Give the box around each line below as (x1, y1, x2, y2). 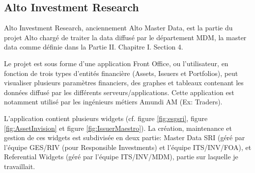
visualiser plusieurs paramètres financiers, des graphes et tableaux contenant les (4, 77, 244, 88)
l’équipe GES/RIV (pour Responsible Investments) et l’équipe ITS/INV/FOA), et (4, 142, 252, 152)
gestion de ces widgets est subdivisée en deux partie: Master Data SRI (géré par (4, 132, 245, 143)
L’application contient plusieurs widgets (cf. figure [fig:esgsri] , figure (4, 113, 208, 123)
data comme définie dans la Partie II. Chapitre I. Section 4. (4, 42, 183, 52)
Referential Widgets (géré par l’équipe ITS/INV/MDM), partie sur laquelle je (4, 151, 238, 162)
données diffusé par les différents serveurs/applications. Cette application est (4, 87, 234, 97)
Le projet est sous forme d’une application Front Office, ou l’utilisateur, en (4, 58, 228, 68)
